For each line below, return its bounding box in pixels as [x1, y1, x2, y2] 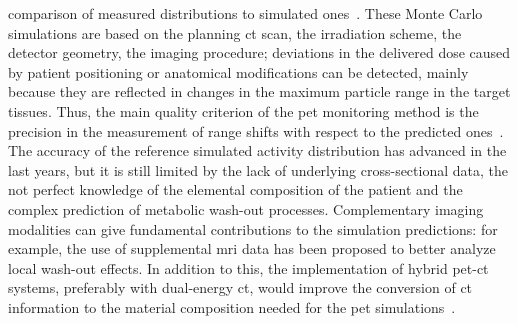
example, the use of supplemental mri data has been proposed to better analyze [8, 238, 496, 259]
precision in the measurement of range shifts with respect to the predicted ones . [8, 120, 504, 141]
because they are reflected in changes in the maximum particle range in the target [8, 81, 511, 102]
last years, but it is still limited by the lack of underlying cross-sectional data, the [8, 159, 508, 180]
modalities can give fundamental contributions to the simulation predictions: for [8, 218, 498, 239]
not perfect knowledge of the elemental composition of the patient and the [8, 179, 463, 200]
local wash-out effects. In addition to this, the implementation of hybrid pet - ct [8, 257, 489, 278]
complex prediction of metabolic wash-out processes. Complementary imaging [8, 198, 484, 219]
